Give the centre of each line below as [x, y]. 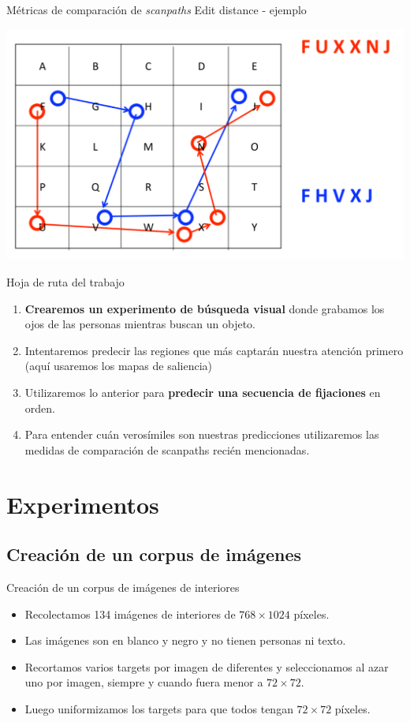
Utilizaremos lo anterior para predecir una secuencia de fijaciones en [203, 392]
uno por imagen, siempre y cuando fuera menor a [144, 682]
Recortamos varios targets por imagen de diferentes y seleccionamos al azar [207, 666]
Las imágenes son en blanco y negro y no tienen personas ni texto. [185, 640]
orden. [40, 408]
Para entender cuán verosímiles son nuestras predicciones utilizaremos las [202, 434]
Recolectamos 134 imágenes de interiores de [130, 614]
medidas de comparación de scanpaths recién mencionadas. [167, 449]
